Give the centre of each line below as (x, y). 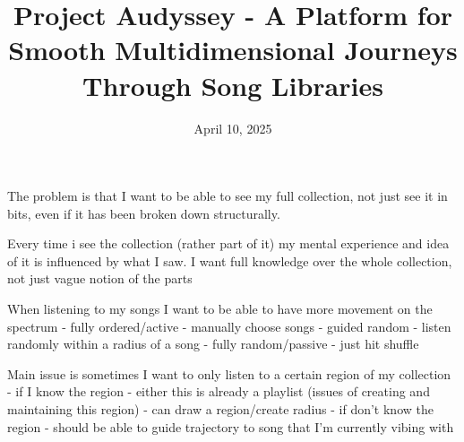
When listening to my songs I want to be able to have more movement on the (220, 309)
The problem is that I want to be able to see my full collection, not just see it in (228, 196)
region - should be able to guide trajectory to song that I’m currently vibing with (231, 426)
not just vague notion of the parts (100, 278)
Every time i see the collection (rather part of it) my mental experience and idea (228, 243)
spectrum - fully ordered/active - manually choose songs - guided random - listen (229, 326)
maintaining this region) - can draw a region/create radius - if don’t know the (220, 409)
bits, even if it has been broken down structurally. (144, 213)
